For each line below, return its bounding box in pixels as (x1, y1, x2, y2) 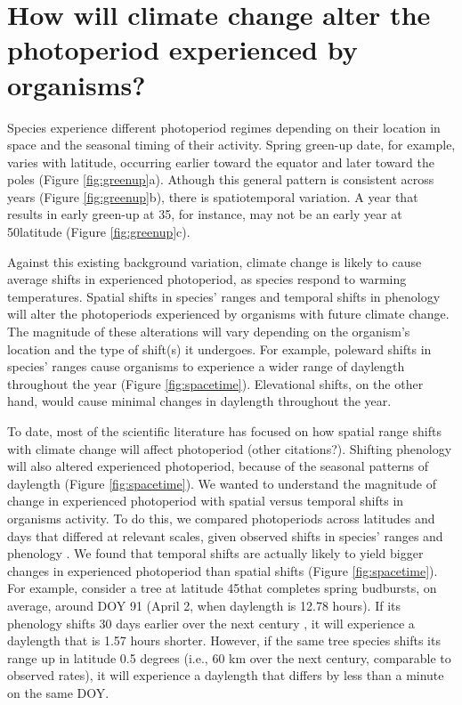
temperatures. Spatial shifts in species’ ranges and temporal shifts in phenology (7, 287, 441, 305)
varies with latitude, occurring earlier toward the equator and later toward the (7, 152, 434, 171)
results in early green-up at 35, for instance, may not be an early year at (7, 205, 402, 223)
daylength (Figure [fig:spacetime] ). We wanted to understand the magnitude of (7, 474, 436, 492)
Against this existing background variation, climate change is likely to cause (7, 252, 422, 271)
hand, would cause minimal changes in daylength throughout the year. (7, 392, 392, 410)
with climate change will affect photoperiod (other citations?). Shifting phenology (7, 439, 452, 458)
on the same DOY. (7, 683, 109, 701)
